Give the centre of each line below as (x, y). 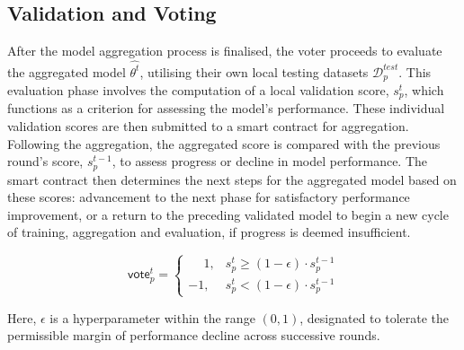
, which (424, 89)
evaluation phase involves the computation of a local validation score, (198, 89)
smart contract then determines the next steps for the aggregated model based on (232, 179)
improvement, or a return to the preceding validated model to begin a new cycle (228, 214)
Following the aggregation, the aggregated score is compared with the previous (224, 143)
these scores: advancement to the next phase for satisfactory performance (209, 197)
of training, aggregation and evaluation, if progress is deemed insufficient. (209, 232)
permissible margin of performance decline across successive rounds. (194, 335)
